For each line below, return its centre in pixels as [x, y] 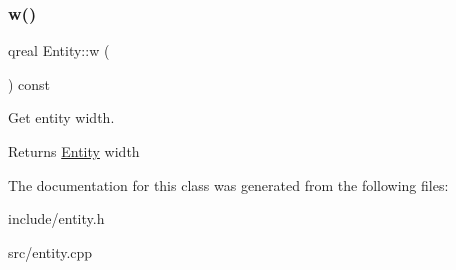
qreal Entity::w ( [59, 50]
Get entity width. [61, 117]
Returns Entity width [74, 151]
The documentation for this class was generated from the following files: [228, 184]
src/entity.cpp [50, 251]
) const [29, 83]
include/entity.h [56, 218]
